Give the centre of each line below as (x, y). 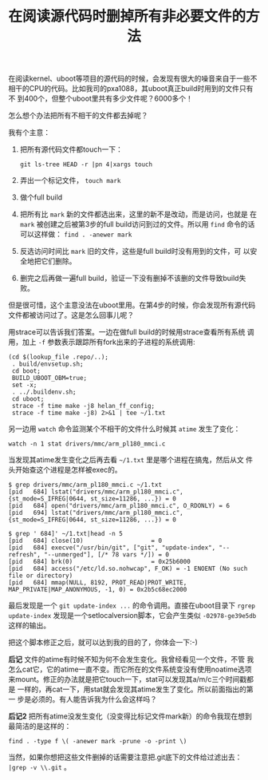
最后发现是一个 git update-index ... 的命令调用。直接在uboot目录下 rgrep (132, 606)
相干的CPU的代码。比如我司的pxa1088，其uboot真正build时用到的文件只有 (131, 89)
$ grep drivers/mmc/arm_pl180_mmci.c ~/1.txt (85, 485)
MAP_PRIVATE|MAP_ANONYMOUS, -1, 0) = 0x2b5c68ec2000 (98, 590)
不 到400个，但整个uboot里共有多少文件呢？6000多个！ (101, 99)
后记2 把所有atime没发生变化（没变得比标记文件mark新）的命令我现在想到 (130, 716)
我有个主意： (29, 133)
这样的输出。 (29, 626)
